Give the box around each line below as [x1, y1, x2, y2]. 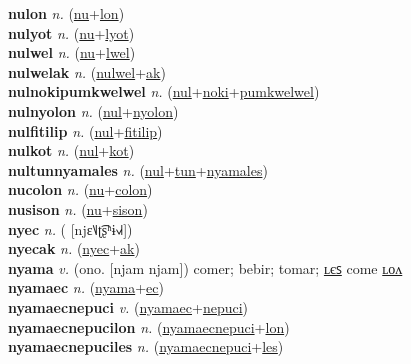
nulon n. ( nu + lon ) [8, 3, 125, 23]
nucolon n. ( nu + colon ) [8, 179, 153, 200]
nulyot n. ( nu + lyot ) [8, 22, 135, 43]
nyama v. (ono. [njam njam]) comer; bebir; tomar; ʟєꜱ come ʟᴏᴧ [8, 257, 403, 278]
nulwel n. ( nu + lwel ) [8, 42, 136, 63]
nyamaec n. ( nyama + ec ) [8, 277, 164, 298]
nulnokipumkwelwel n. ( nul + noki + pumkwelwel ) [8, 81, 320, 102]
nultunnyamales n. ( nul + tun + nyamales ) [8, 159, 268, 180]
